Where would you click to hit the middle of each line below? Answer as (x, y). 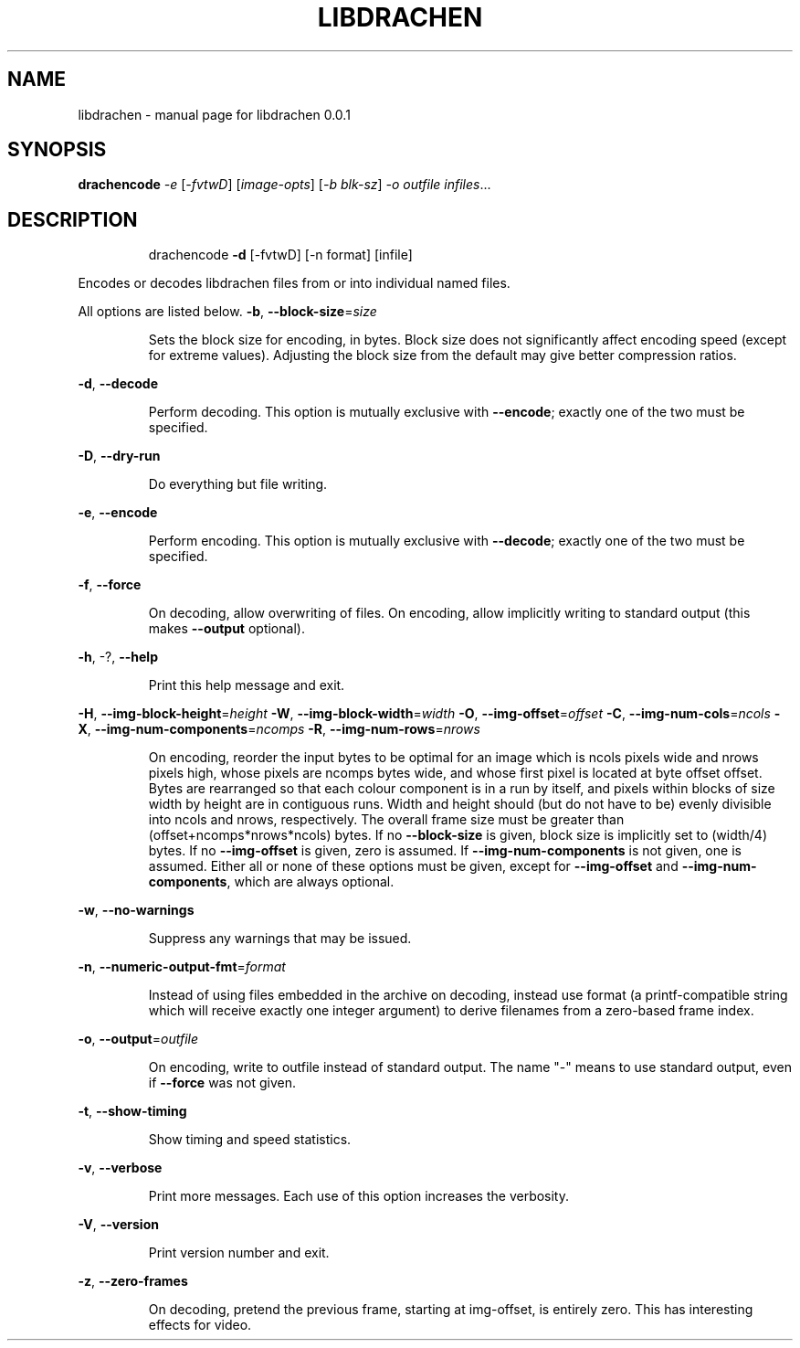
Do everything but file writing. (238, 484)
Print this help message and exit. (247, 685)
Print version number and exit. (239, 1253)
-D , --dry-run (119, 456)
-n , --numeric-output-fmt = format (182, 967)
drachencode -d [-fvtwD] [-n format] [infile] (280, 255)
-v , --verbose (120, 1168)
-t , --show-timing (132, 1111)
